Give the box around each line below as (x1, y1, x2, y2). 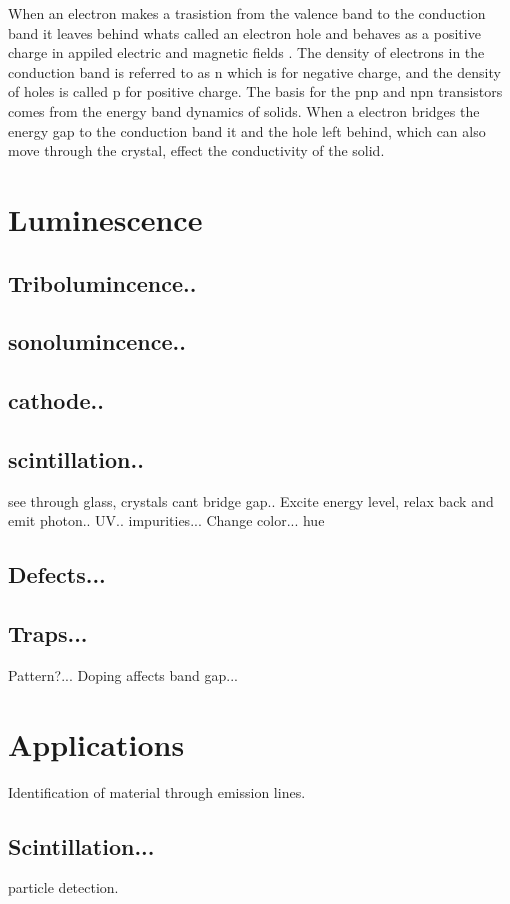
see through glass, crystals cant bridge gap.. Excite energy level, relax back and (8, 490, 494, 511)
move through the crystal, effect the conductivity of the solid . (8, 140, 385, 161)
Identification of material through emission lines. (8, 781, 306, 802)
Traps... (8, 618, 88, 649)
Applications (8, 723, 185, 764)
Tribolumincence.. (8, 267, 197, 298)
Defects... (8, 559, 106, 590)
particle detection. (8, 877, 119, 898)
